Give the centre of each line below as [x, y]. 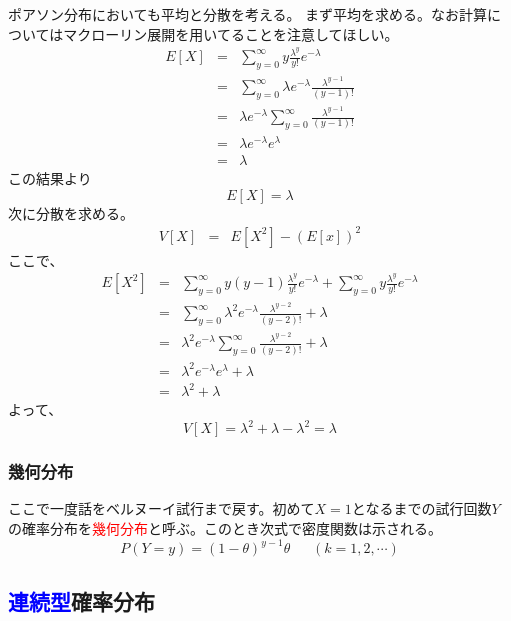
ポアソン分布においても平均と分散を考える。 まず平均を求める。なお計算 [248, 14]
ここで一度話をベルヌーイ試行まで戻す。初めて [161, 508]
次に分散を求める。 [71, 212]
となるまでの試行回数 [421, 508]
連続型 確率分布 [81, 600]
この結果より [50, 178]
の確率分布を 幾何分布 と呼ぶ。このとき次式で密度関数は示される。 [225, 528]
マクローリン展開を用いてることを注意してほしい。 [231, 33]
